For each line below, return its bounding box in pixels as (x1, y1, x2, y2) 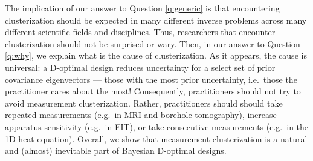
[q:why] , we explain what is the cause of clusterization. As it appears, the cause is (5, 49, 307, 62)
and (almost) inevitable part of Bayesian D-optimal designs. (5, 144, 227, 157)
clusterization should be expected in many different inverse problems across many (5, 13, 307, 26)
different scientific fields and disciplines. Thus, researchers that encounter (5, 25, 276, 38)
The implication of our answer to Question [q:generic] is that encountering (5, 2, 280, 14)
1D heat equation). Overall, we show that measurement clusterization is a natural (5, 132, 308, 145)
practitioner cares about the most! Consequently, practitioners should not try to (5, 85, 301, 97)
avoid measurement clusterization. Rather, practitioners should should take (5, 96, 283, 109)
